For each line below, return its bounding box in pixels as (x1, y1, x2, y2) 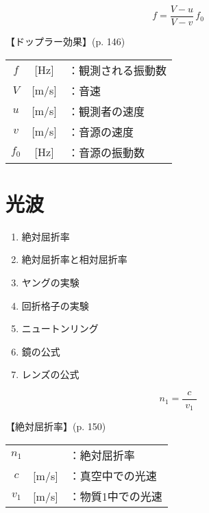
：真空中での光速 (69, 468, 157, 484)
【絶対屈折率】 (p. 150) (5, 419, 106, 434)
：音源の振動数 (67, 144, 145, 160)
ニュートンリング (21, 321, 99, 336)
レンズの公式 (21, 367, 79, 381)
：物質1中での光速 (69, 488, 162, 505)
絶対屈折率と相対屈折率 (21, 252, 127, 266)
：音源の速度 (67, 123, 134, 140)
